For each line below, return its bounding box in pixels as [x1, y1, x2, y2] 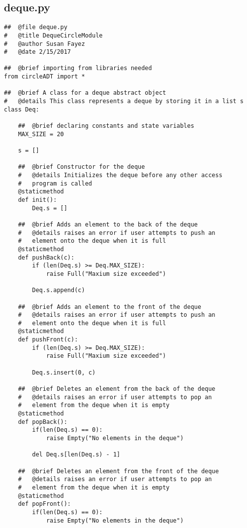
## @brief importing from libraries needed [4, 65, 152, 72]
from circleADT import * [4, 73, 85, 80]
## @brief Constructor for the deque [18, 163, 145, 171]
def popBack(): [18, 418, 67, 425]
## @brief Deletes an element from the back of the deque [18, 385, 216, 393]
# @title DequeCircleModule [4, 32, 103, 39]
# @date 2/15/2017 [4, 48, 71, 56]
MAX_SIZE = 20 [18, 130, 64, 138]
